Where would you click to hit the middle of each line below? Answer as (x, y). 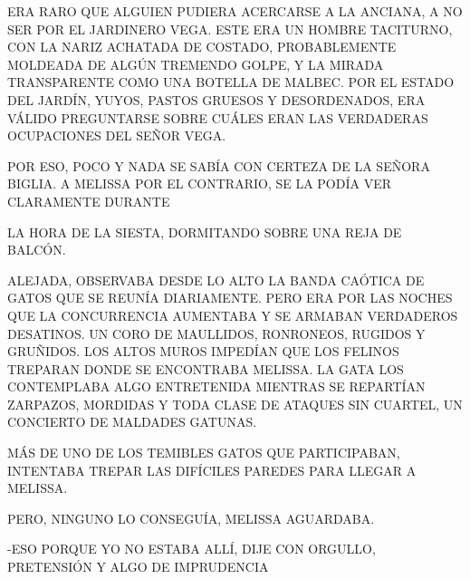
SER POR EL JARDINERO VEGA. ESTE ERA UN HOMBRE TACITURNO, (230, 29)
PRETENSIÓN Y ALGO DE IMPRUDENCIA (138, 567)
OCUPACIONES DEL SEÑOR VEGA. (117, 135)
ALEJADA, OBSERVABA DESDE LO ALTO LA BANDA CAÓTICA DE (216, 280)
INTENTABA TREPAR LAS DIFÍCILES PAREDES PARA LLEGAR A (212, 470)
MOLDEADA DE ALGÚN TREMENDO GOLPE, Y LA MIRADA (196, 64)
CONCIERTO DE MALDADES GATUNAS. (132, 422)
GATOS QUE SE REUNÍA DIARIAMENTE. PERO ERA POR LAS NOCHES (230, 298)
